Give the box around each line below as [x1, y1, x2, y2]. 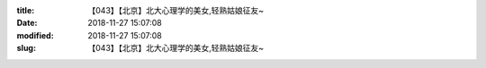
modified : [16, 30, 54, 40]
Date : [16, 18, 38, 29]
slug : [16, 43, 36, 54]
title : [16, 5, 35, 15]
